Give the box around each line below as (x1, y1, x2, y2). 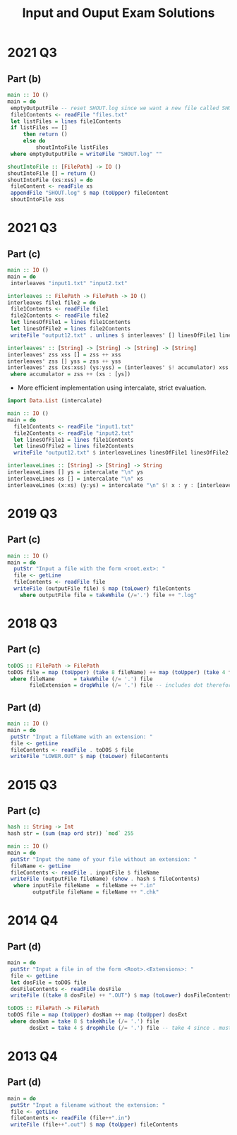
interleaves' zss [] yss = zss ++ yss (7, 358, 121, 365)
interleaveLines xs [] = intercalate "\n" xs (7, 475, 143, 482)
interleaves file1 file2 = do (7, 299, 97, 306)
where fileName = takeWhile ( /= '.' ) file (10, 675, 153, 683)
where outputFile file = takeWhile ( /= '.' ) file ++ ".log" (20, 591, 197, 599)
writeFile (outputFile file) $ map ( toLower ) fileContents (13, 585, 191, 592)
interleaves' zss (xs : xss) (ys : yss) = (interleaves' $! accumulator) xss (7, 364, 229, 371)
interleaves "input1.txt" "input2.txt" (10, 280, 128, 287)
